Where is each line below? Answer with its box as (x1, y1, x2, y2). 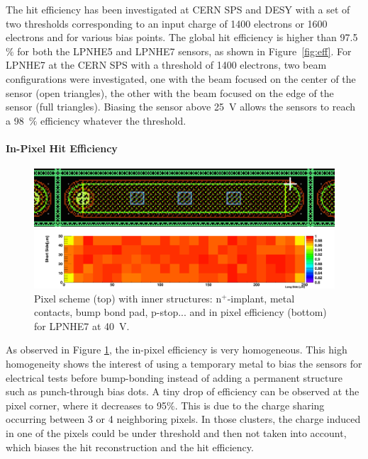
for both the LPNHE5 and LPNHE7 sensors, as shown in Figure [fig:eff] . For (17, 43, 352, 58)
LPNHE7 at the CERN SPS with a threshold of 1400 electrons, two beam (6, 57, 327, 72)
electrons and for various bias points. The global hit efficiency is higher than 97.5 (6, 30, 358, 45)
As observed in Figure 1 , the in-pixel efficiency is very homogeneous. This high (6, 342, 347, 357)
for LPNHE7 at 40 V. (34, 318, 130, 333)
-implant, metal (227, 290, 295, 305)
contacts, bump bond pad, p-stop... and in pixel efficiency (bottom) (34, 305, 327, 319)
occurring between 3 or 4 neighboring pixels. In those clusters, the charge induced (6, 412, 361, 426)
